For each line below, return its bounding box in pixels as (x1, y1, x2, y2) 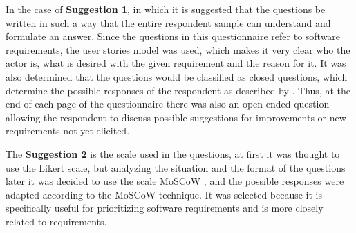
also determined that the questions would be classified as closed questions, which (6, 69, 348, 83)
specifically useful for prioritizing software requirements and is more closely (6, 201, 324, 215)
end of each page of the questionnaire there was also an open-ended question (6, 97, 330, 111)
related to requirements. (6, 214, 107, 228)
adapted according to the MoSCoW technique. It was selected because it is (6, 187, 323, 201)
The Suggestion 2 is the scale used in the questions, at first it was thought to (6, 146, 340, 161)
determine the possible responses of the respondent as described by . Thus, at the (6, 83, 350, 97)
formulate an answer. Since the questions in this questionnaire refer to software (6, 29, 341, 43)
